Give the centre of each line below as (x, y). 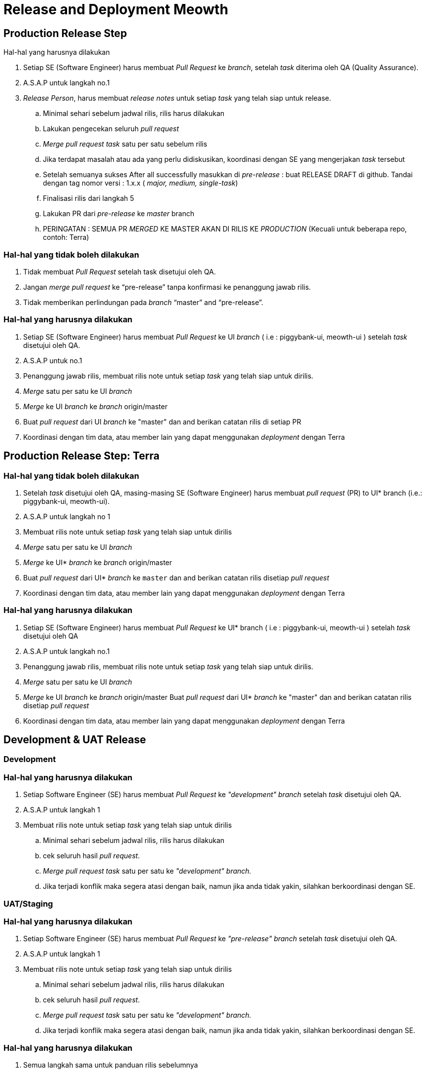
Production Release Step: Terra (82, 456)
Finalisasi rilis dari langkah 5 (89, 198)
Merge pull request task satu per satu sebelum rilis (125, 144)
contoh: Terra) (66, 237)
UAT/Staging (28, 903)
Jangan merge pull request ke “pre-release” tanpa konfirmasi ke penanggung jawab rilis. (167, 287)
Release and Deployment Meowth (116, 9)
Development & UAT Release (75, 740)
